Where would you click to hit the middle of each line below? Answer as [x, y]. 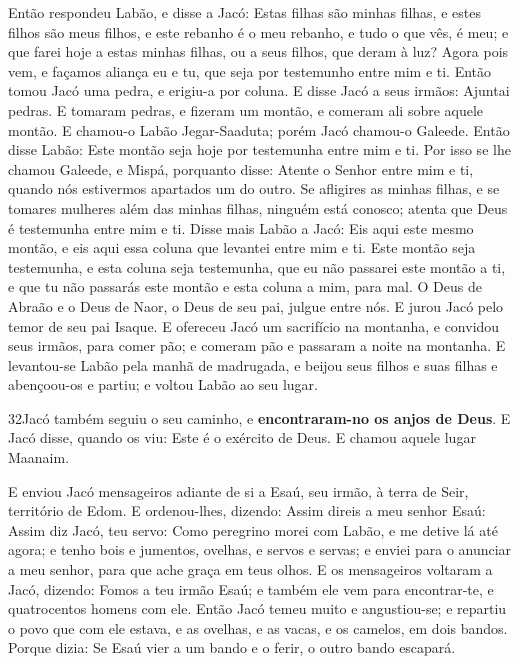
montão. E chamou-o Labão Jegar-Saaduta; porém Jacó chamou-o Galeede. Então [259, 129]
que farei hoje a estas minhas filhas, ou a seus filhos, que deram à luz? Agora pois [258, 51]
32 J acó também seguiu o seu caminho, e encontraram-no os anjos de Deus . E [259, 417]
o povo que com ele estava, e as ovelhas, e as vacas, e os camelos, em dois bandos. [258, 627]
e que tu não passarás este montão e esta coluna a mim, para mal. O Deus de [245, 286]
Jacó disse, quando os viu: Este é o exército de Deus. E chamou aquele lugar [242, 437]
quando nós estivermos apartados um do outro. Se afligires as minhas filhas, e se [254, 188]
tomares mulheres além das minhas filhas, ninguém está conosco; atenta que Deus [258, 207]
